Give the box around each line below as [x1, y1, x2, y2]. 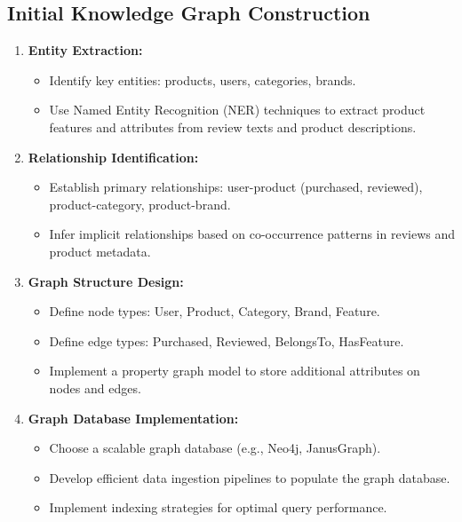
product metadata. [49, 241, 151, 260]
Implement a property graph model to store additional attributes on [49, 361, 420, 380]
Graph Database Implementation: [28, 408, 239, 427]
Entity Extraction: [28, 41, 143, 59]
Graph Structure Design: [28, 272, 184, 290]
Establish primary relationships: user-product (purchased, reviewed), [49, 178, 423, 196]
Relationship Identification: [28, 147, 199, 166]
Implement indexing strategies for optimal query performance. [49, 498, 387, 517]
